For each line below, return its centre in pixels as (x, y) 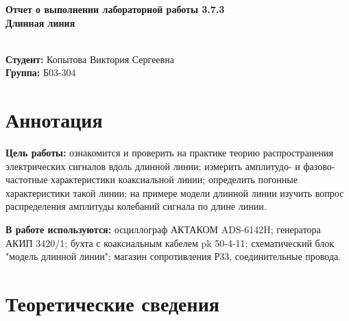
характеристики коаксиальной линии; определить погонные (174, 179)
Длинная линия (40, 22)
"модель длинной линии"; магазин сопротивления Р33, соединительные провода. (173, 256)
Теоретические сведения (112, 304)
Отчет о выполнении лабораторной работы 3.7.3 (115, 9)
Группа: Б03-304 (41, 72)
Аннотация (54, 120)
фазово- (319, 166)
